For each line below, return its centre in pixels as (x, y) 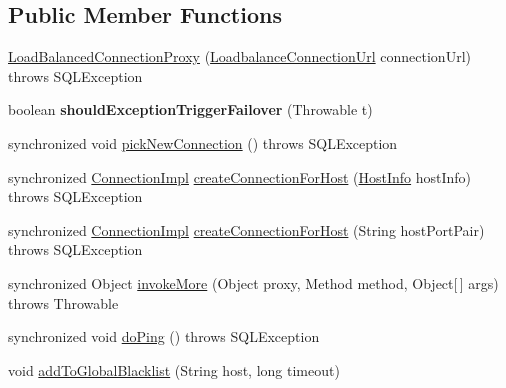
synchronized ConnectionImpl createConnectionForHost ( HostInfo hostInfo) (240, 176)
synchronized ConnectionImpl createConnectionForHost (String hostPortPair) (246, 229)
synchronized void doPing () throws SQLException (164, 336)
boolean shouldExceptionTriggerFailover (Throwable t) (190, 109)
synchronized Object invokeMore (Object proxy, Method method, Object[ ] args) (253, 282)
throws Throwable (63, 302)
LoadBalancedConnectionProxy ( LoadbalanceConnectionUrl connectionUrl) (239, 56)
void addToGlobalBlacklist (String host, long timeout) (174, 369)
